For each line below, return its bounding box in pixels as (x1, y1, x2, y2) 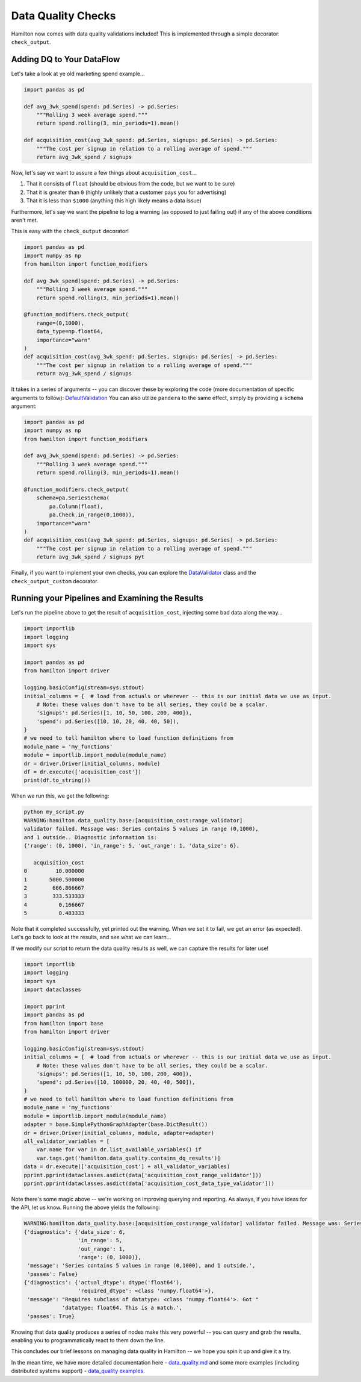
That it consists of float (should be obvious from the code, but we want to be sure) (26, 180, 235, 187)
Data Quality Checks (11, 9, 116, 22)
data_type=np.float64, (36, 328, 103, 335)
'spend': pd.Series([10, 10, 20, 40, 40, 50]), (36, 718, 180, 725)
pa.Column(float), (49, 503, 103, 510)
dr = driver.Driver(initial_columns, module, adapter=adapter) (23, 1130, 215, 1136)
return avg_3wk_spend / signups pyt (36, 554, 144, 560)
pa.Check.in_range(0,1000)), (49, 511, 135, 518)
